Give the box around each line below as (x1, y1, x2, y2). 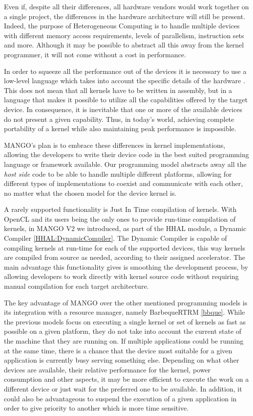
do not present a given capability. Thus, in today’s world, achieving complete (4, 114, 234, 124)
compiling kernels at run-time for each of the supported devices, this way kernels (4, 242, 245, 253)
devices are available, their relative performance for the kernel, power (4, 364, 211, 374)
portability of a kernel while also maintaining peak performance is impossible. (4, 123, 236, 134)
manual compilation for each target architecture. (4, 281, 149, 291)
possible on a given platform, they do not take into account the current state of (4, 326, 242, 336)
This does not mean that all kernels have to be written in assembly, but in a (4, 85, 232, 95)
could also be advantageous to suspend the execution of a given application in (4, 393, 237, 403)
